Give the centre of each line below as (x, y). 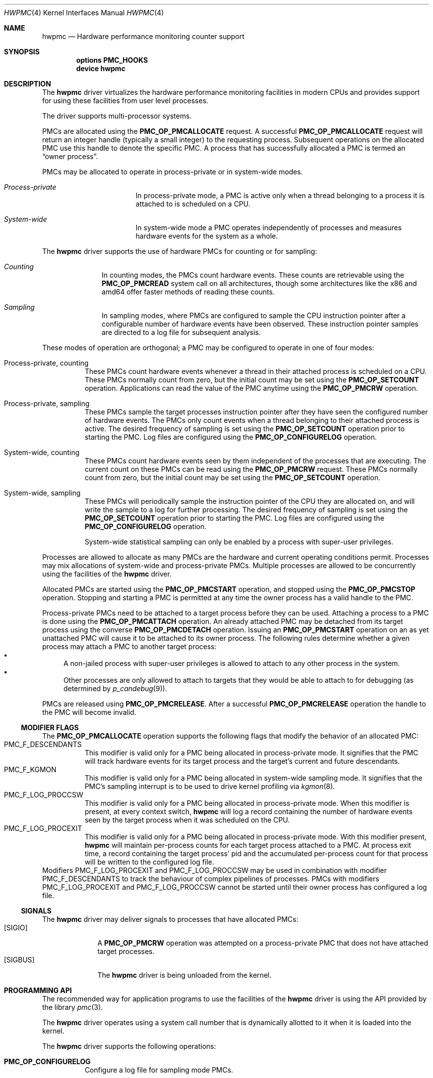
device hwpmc (101, 68)
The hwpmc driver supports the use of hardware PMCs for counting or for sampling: (180, 251)
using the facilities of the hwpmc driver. (107, 574)
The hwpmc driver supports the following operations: (129, 1046)
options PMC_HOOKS (112, 60)
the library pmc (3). (72, 1007)
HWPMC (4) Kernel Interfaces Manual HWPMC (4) (84, 13)
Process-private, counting (46, 363)
